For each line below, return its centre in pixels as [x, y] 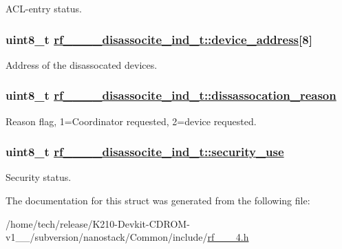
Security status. [39, 177]
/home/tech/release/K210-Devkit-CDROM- [98, 223]
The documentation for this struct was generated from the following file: [158, 201]
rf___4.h [228, 237]
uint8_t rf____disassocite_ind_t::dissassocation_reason [171, 95]
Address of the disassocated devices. [82, 64]
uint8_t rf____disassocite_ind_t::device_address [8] [159, 39]
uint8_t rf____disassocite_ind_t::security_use [145, 152]
